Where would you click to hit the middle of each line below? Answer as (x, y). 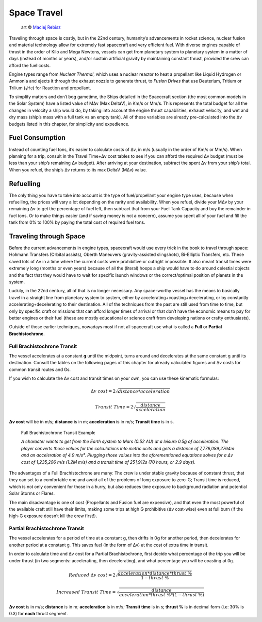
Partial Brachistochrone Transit (47, 528)
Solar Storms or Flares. (32, 493)
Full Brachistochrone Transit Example (58, 433)
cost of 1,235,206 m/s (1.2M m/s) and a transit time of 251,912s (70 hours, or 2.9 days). (108, 462)
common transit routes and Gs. (40, 370)
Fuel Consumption (37, 138)
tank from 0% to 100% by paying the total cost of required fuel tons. (77, 222)
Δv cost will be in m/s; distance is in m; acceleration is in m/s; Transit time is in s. (91, 421)
